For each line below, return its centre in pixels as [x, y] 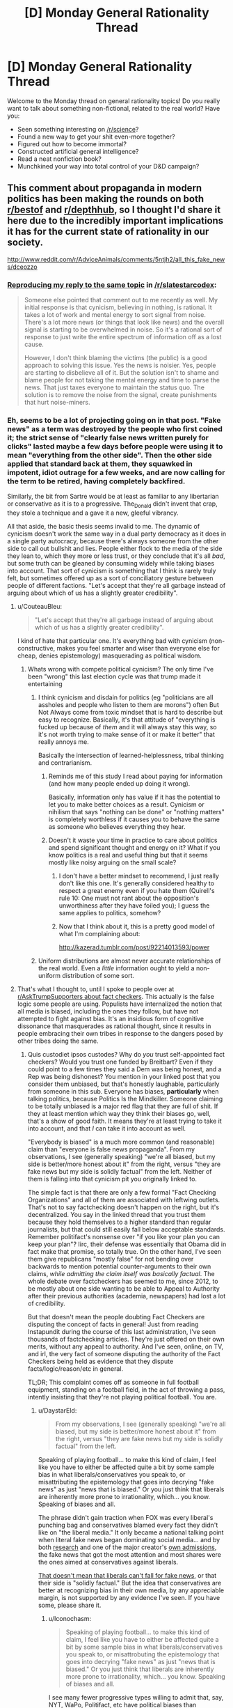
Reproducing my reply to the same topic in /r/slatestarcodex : [112, 285]
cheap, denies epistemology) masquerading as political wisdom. [109, 655]
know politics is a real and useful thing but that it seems [128, 855]
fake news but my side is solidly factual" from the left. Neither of [120, 1172]
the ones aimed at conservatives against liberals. [108, 1562]
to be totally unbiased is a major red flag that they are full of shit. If [123, 1106]
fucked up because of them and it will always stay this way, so [127, 727]
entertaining [45, 684]
